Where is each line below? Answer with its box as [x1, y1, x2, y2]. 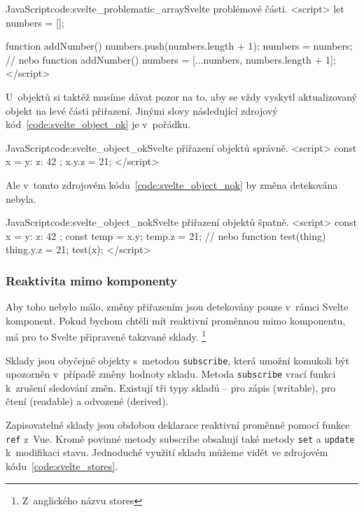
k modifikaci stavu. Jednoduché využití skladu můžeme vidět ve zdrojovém [6, 445, 328, 460]
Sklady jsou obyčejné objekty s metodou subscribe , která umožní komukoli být [6, 353, 349, 367]
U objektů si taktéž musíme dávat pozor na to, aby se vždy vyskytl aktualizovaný [6, 89, 357, 104]
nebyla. [6, 191, 36, 206]
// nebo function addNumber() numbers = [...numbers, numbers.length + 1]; [6, 52, 336, 66]
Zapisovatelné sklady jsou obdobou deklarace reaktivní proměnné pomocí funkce [6, 418, 350, 432]
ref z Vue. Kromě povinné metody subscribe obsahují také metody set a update [6, 431, 355, 446]
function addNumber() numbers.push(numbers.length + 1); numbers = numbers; [6, 38, 353, 53]
